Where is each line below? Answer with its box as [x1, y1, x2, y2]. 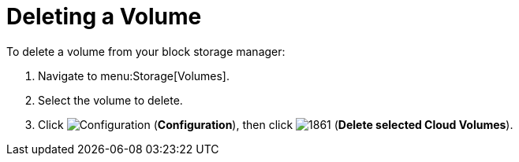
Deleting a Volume [6, 3, 202, 30]
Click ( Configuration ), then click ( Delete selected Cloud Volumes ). [38, 117, 513, 131]
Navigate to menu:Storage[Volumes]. [38, 68, 230, 83]
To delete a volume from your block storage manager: [6, 44, 286, 58]
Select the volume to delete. [38, 93, 183, 107]
